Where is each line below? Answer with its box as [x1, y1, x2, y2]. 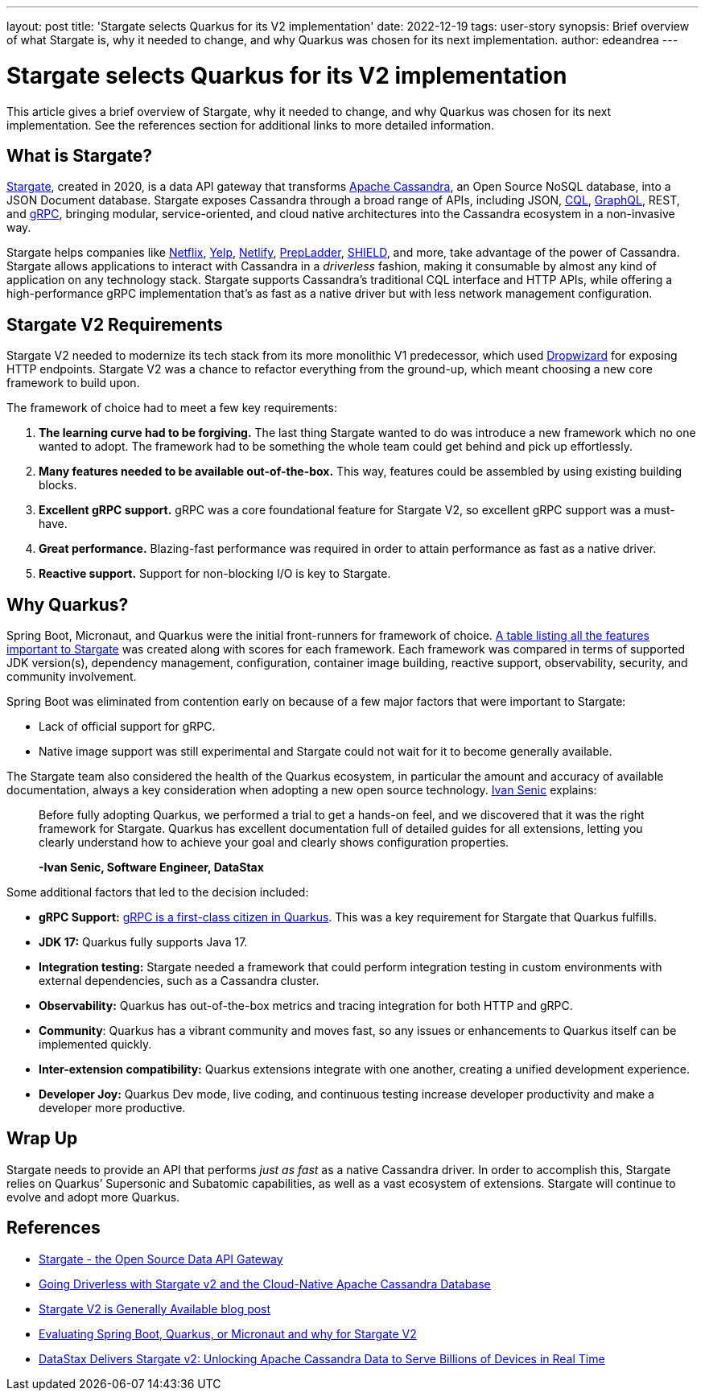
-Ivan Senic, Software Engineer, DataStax [39, 860, 264, 875]
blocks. [39, 478, 77, 492]
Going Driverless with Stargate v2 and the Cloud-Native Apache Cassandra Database [39, 1276, 491, 1291]
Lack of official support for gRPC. [39, 719, 216, 734]
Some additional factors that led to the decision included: [6, 885, 309, 900]
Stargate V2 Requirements [6, 314, 223, 335]
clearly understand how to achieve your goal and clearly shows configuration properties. [39, 835, 509, 850]
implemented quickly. [39, 1037, 152, 1052]
